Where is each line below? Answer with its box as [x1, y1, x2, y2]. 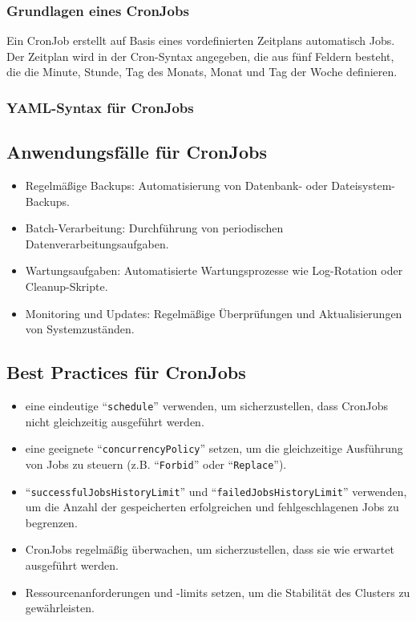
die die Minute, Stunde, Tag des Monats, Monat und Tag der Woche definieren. [6, 63, 398, 80]
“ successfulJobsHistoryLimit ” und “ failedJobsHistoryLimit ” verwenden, [25, 482, 407, 499]
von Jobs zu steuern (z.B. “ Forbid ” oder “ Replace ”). [25, 455, 287, 472]
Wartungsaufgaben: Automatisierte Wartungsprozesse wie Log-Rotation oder [25, 262, 403, 279]
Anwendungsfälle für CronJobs [6, 139, 267, 164]
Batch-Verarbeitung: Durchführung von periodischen [25, 220, 284, 236]
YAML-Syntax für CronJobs [6, 97, 194, 117]
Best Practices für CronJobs [6, 360, 246, 385]
